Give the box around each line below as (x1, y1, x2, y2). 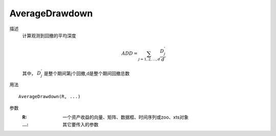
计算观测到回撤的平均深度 (22, 32, 76, 38)
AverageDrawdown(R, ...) (18, 94, 81, 99)
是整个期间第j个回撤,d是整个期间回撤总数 (43, 70, 130, 76)
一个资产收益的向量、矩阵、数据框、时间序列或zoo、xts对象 (62, 114, 189, 120)
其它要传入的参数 (62, 121, 99, 127)
